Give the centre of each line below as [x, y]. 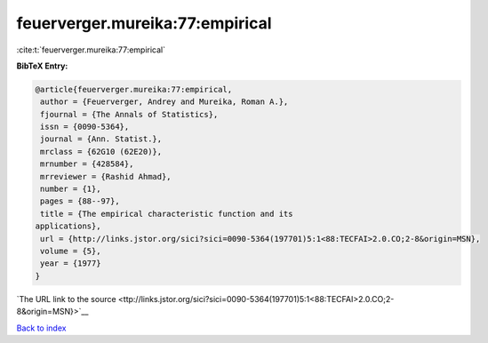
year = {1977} [71, 263]
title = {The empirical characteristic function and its [167, 214]
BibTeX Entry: [42, 66]
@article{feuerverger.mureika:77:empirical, [134, 89]
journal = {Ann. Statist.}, [101, 139]
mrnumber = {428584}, [87, 164]
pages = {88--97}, [80, 201]
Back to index [41, 328]
